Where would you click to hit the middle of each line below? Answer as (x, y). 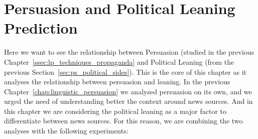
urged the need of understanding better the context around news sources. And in (128, 101)
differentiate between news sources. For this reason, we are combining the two (123, 121)
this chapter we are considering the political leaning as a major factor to (115, 111)
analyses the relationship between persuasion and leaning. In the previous (117, 82)
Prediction (41, 28)
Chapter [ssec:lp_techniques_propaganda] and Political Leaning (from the (119, 61)
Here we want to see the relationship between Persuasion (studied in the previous (129, 52)
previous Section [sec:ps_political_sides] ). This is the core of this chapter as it (125, 72)
